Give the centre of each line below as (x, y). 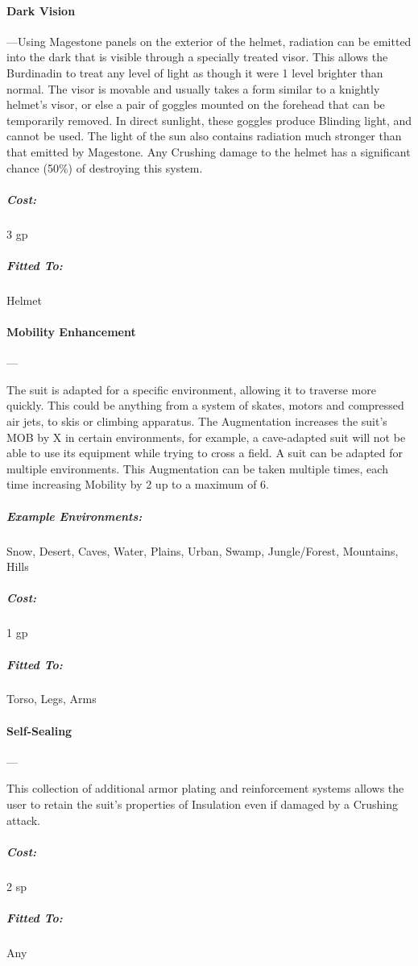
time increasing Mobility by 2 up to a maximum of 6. (138, 484)
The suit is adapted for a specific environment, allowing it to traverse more (191, 389)
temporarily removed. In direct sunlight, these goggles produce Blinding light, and (209, 120)
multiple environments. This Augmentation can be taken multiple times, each (197, 468)
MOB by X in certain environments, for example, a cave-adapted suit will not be (206, 437)
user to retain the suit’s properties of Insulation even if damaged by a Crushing (203, 804)
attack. (23, 820)
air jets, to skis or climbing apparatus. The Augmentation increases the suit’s (197, 421)
